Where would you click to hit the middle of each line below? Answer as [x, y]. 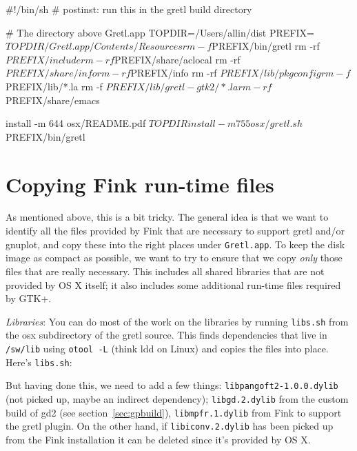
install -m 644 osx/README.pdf [76, 123]
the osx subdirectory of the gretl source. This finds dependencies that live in [166, 335]
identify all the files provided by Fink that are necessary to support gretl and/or [175, 231]
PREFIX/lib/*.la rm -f [54, 86]
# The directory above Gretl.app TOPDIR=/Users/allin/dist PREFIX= [160, 32]
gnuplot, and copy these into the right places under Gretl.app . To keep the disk [175, 244]
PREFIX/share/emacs [53, 100]
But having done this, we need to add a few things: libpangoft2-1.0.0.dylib [172, 385]
